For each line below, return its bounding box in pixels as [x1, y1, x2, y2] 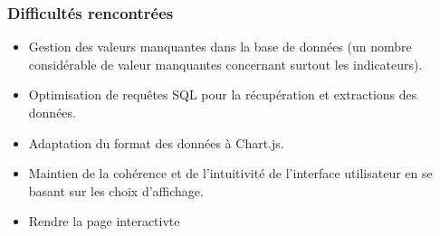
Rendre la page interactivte [28, 212, 180, 231]
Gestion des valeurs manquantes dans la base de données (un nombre [28, 37, 412, 56]
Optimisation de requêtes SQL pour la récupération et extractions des [28, 85, 417, 104]
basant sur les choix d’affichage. [28, 181, 204, 200]
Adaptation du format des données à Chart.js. [28, 133, 284, 152]
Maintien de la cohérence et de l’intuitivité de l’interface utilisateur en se [28, 164, 433, 183]
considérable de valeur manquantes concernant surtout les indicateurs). [28, 54, 423, 73]
